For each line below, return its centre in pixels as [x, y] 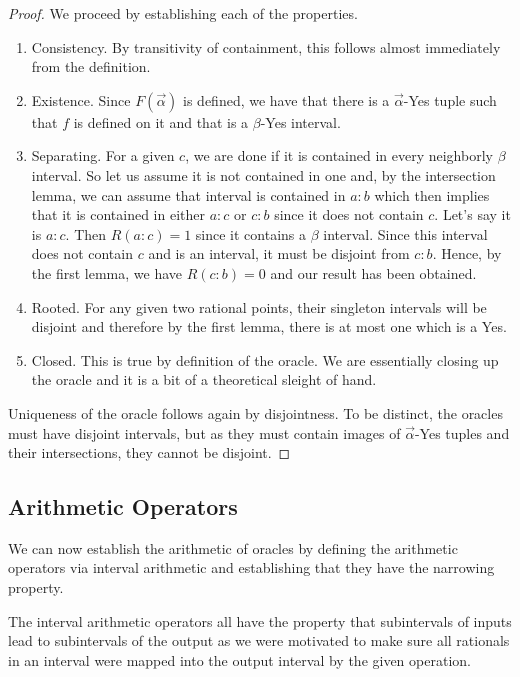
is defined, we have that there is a [286, 99]
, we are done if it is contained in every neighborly [339, 155]
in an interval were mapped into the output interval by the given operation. [239, 659]
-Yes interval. [300, 121]
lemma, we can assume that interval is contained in [188, 194]
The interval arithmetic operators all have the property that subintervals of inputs [260, 620]
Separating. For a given [103, 155]
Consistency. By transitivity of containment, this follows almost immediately [266, 46]
